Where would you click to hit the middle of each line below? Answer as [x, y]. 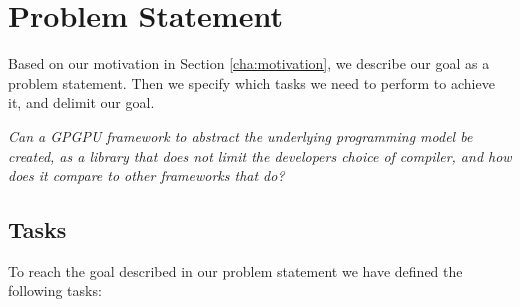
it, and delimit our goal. [81, 102]
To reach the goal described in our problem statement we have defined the [235, 270]
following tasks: [55, 290]
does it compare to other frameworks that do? [146, 175]
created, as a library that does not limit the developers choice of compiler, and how [260, 155]
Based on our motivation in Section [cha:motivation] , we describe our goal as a [249, 63]
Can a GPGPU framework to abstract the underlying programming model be [240, 135]
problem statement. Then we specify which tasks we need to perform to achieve [251, 82]
